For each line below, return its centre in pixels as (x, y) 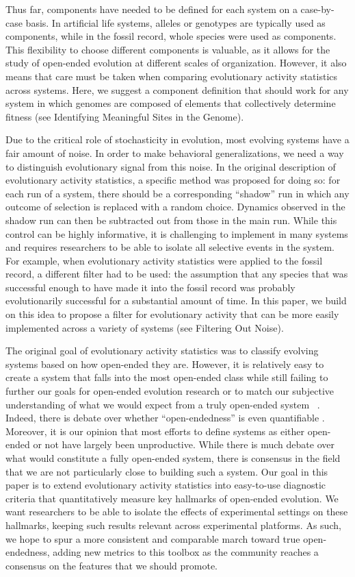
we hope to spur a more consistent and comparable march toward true (153, 538)
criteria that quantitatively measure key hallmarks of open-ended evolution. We (172, 498)
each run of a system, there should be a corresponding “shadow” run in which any (177, 193)
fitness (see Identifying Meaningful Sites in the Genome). (125, 116)
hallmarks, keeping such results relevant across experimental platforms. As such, (173, 525)
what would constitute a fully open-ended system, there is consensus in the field (173, 458)
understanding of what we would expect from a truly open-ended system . (163, 404)
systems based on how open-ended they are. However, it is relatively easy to (165, 364)
